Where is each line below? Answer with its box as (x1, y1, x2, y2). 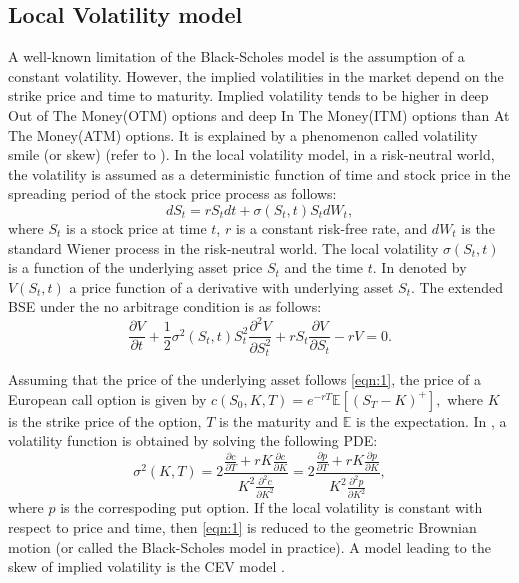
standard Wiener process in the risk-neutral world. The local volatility (8, 237, 439, 258)
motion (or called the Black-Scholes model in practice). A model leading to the (8, 536, 491, 557)
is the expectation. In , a (356, 410, 507, 431)
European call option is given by (8, 388, 207, 409)
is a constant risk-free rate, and (235, 217, 428, 238)
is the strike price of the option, (8, 410, 202, 431)
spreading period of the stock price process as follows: (8, 183, 337, 204)
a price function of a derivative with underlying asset (69, 276, 394, 297)
